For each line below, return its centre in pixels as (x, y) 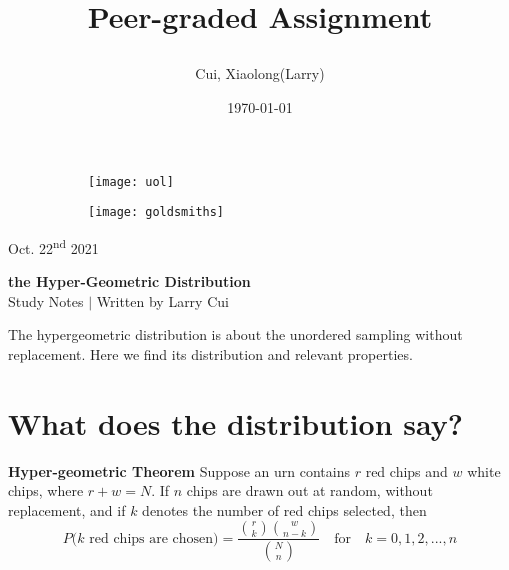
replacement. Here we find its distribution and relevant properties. (210, 353)
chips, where (46, 490)
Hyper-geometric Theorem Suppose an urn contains (179, 470)
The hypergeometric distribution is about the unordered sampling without (235, 334)
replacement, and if (67, 509)
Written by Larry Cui (162, 300)
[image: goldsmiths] (156, 212)
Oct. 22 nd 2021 (53, 246)
